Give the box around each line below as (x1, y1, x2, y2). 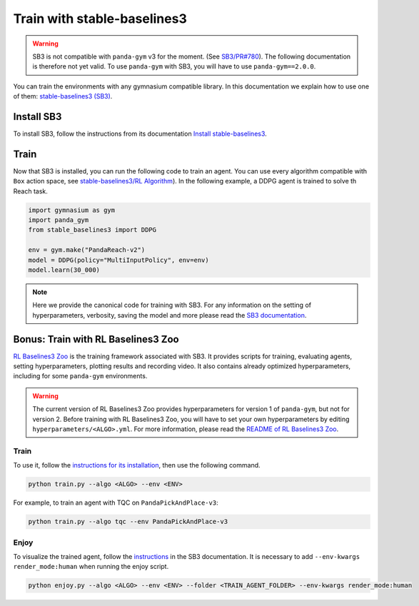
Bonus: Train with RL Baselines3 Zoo (13, 333, 179, 345)
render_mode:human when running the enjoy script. (13, 562, 169, 571)
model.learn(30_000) (28, 266, 100, 274)
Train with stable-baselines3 (13, 11, 187, 26)
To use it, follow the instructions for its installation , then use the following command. (13, 461, 261, 470)
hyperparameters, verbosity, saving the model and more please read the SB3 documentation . (32, 310, 307, 319)
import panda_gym (28, 216, 89, 224)
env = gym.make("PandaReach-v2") (28, 246, 146, 254)
